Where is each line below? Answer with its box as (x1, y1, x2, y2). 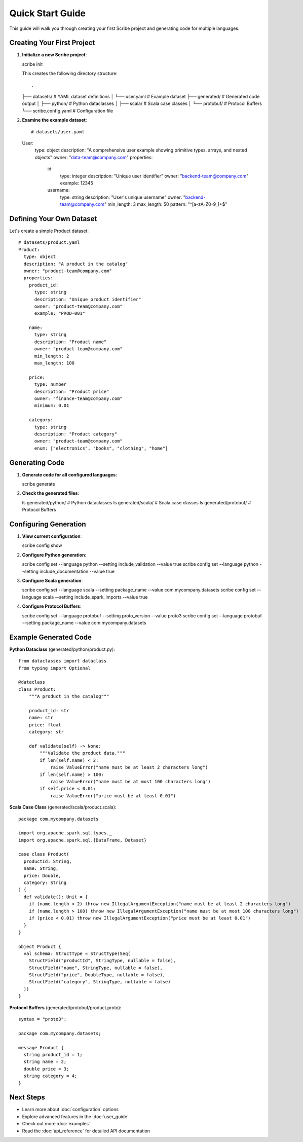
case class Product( (18, 852, 69, 857)
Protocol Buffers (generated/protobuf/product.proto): (9, 1004, 122, 1011)
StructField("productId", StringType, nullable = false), (28, 958, 176, 964)
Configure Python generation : (22, 551, 87, 558)
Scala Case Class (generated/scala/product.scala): (9, 804, 117, 811)
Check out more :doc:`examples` (22, 1121, 91, 1127)
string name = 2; (23, 1059, 67, 1064)
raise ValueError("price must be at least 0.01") (50, 793, 176, 798)
